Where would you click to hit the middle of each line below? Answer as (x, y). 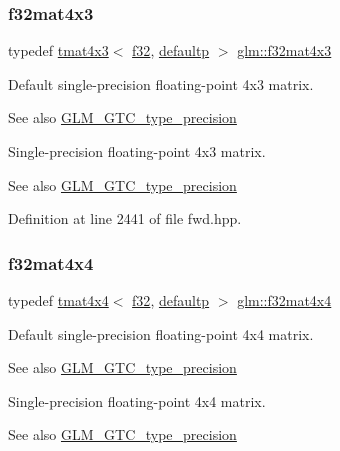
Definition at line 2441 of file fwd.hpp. (125, 218)
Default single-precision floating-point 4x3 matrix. (161, 83)
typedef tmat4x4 (58, 300)
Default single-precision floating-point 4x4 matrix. (161, 333)
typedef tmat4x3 (58, 50)
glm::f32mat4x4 (284, 300)
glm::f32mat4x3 (284, 50)
